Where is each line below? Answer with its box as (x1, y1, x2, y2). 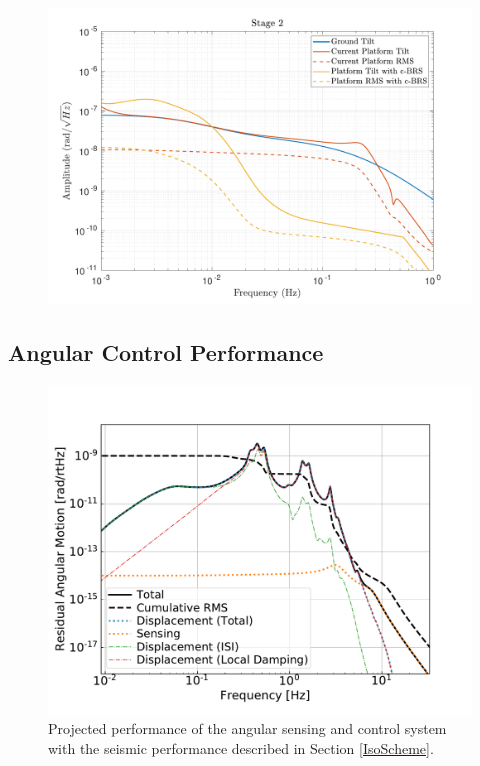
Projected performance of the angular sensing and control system (48, 718, 447, 739)
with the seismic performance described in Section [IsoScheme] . (48, 738, 434, 759)
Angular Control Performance (8, 337, 324, 368)
